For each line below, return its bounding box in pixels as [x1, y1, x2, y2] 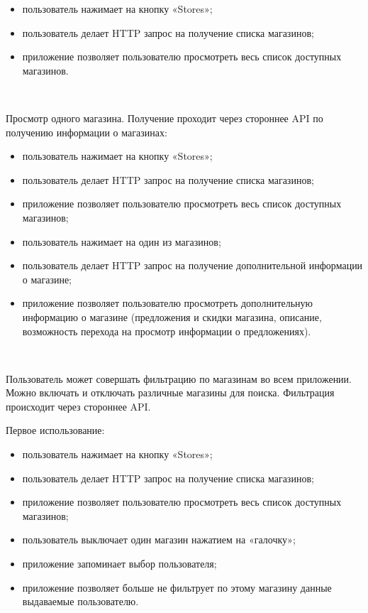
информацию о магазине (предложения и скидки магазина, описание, [22, 309, 322, 324]
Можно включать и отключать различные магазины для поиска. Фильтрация [6, 385, 335, 400]
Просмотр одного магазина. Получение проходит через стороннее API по [6, 110, 323, 125]
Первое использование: [6, 423, 105, 438]
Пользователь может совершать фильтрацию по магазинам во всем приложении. [6, 371, 352, 386]
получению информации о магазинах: [6, 124, 167, 139]
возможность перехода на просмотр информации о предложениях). [22, 323, 311, 338]
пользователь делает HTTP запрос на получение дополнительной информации [22, 258, 363, 273]
